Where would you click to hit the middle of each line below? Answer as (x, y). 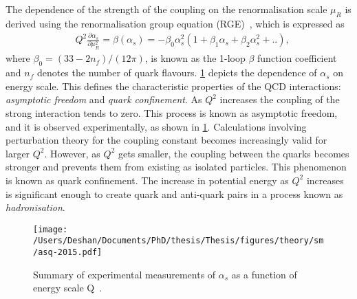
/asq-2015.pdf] (68, 253)
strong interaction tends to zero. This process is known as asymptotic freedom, (172, 112)
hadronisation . (35, 207)
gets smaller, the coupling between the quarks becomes (234, 153)
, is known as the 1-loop (195, 58)
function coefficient (297, 58)
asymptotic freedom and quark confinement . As (104, 99)
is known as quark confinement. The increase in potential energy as (147, 180)
